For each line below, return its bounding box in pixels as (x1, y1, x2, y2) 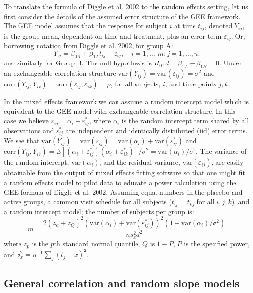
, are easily (211, 157, 244, 167)
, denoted (204, 21, 233, 31)
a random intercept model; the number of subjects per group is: (4, 206, 194, 216)
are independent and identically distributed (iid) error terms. (65, 125, 248, 135)
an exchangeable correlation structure (4, 68, 116, 78)
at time (174, 21, 196, 31)
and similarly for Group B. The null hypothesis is (4, 58, 152, 68)
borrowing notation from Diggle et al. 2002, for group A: (4, 41, 173, 51)
